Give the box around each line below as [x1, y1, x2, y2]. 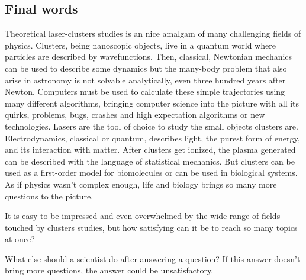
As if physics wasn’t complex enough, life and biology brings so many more [5, 178, 277, 190]
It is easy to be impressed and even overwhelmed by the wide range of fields [5, 210, 281, 222]
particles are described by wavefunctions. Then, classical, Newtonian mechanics [5, 50, 292, 63]
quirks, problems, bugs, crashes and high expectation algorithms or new [5, 108, 265, 121]
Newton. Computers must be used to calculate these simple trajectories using [5, 85, 285, 98]
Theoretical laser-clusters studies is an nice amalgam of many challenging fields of [5, 27, 301, 40]
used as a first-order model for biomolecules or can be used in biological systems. [5, 166, 298, 179]
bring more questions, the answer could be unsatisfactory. [5, 264, 214, 276]
